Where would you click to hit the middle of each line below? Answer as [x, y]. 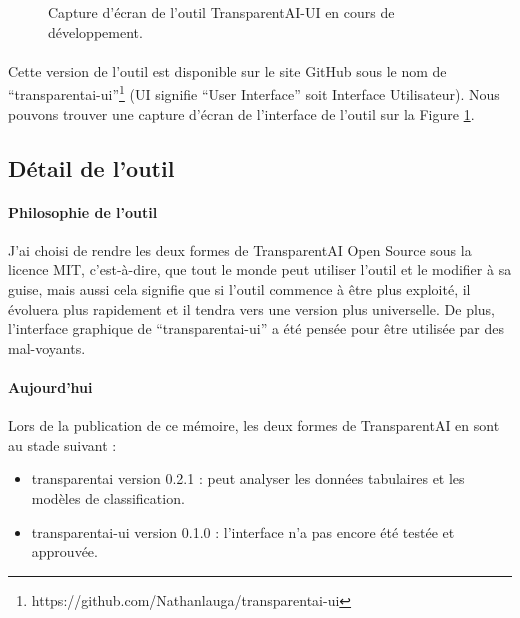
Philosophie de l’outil [83, 211]
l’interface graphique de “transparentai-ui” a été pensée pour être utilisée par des [256, 328]
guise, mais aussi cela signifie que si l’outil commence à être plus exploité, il [239, 288]
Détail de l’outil [91, 167]
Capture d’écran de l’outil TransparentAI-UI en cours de [221, 12]
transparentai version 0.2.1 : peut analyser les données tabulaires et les [248, 478]
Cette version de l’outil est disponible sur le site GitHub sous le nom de [227, 70]
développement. [95, 31]
